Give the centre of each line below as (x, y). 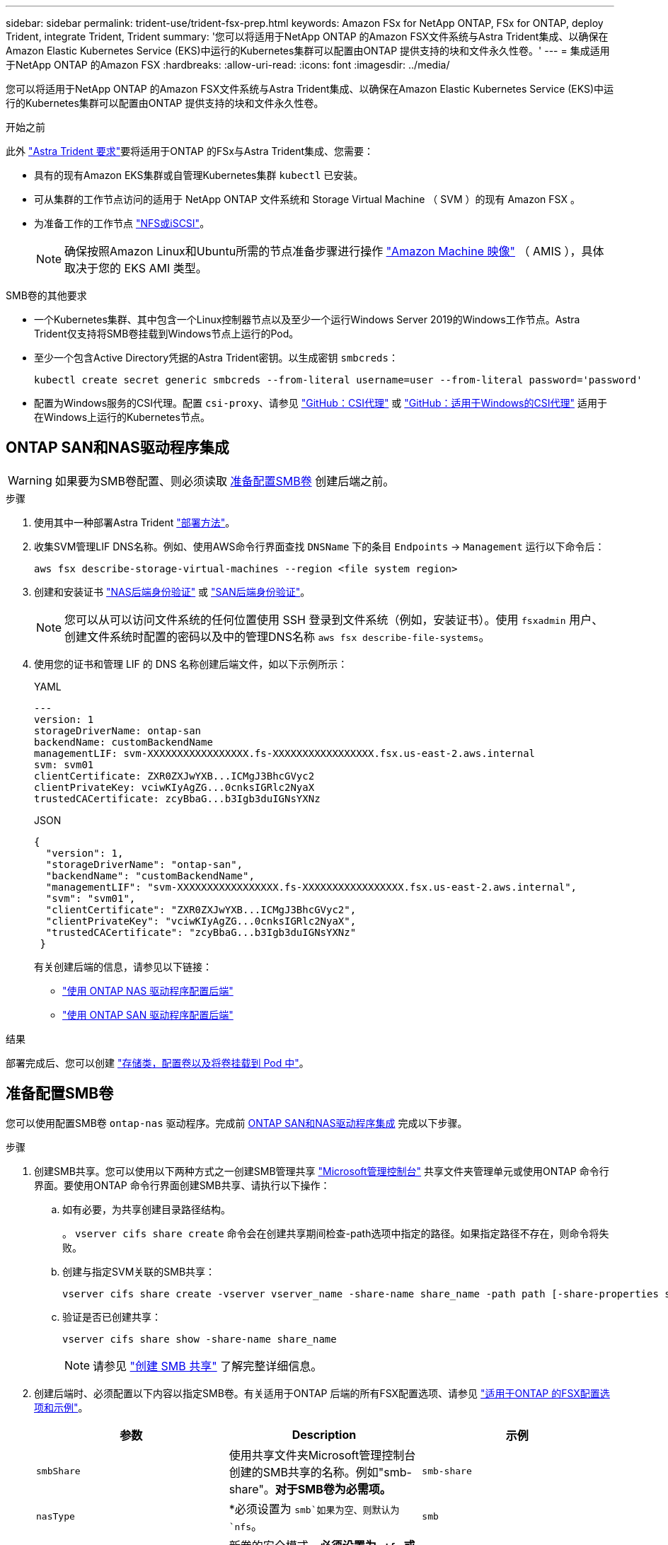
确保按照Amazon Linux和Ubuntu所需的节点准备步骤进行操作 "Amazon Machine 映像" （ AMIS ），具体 (334, 251)
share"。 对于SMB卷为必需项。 (310, 1489)
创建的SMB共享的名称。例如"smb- (320, 1472)
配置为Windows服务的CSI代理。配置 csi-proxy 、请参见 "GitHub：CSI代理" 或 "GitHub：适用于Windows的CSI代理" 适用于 (321, 403)
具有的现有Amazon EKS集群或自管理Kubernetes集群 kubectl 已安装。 (199, 175)
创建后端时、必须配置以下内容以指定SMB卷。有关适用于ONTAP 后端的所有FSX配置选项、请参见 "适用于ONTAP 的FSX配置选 (322, 1393)
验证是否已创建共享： (112, 1317)
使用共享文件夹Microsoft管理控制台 (322, 1455)
